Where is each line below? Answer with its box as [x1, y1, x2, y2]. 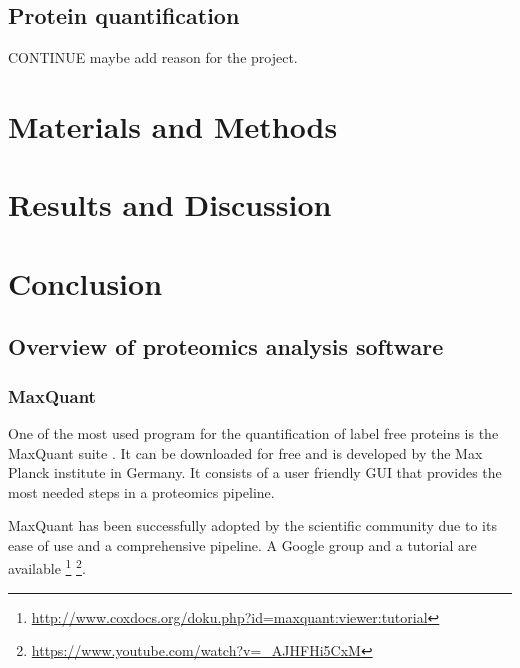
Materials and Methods [8, 105, 338, 146]
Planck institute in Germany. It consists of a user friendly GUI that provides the [8, 462, 502, 483]
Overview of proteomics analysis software [8, 331, 444, 362]
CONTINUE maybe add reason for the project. [8, 47, 298, 68]
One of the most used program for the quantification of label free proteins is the [8, 422, 499, 443]
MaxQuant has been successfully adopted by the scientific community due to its [8, 515, 497, 536]
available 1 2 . [8, 555, 86, 579]
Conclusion [8, 262, 163, 303]
